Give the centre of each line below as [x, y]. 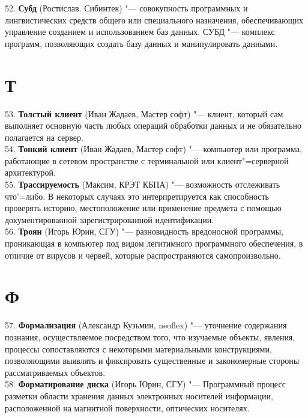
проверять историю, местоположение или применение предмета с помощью [143, 208]
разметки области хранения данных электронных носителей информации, [139, 395]
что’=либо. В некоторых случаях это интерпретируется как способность [137, 196]
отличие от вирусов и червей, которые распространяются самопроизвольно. [143, 255]
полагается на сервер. [44, 137]
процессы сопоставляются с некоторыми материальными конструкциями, [138, 349]
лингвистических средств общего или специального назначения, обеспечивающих [154, 20]
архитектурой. [30, 172]
